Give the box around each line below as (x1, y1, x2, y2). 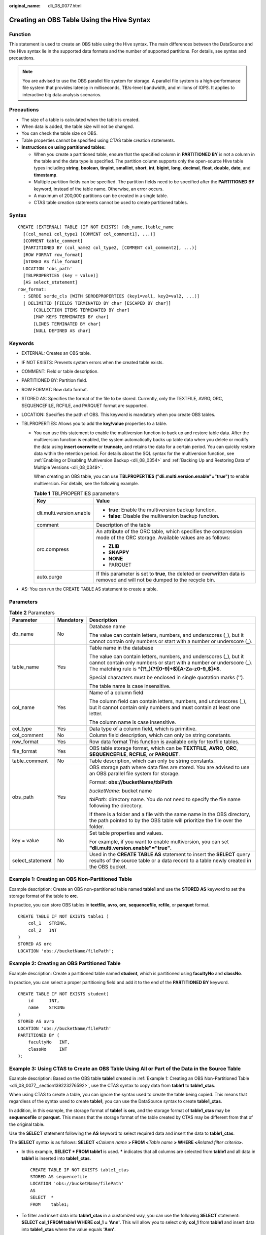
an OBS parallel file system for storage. (89, 770, 180, 777)
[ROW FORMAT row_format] (23, 252, 83, 257)
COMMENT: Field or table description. (21, 369, 99, 374)
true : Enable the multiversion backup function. (108, 506, 216, 513)
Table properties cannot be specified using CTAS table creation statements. (21, 137, 175, 143)
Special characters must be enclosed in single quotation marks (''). (89, 674, 245, 681)
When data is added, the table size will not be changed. (21, 123, 134, 129)
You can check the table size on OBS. (21, 130, 98, 136)
